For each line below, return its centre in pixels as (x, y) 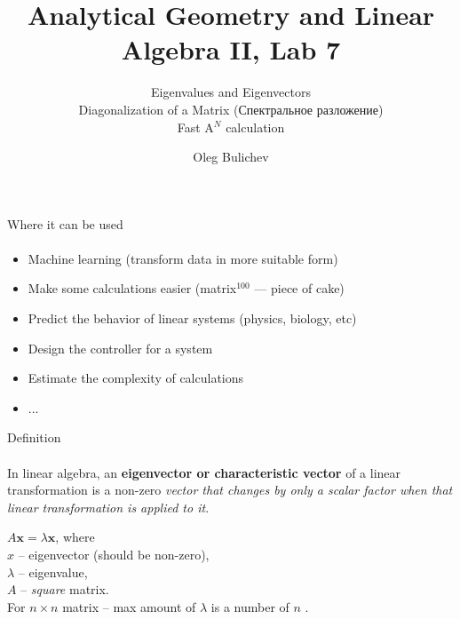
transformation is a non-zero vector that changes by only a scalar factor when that (230, 490)
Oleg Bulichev (231, 157)
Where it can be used (65, 223)
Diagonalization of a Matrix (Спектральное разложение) (231, 109)
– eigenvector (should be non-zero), (114, 554)
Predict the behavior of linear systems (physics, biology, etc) (192, 318)
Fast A (195, 127)
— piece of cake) (299, 288)
